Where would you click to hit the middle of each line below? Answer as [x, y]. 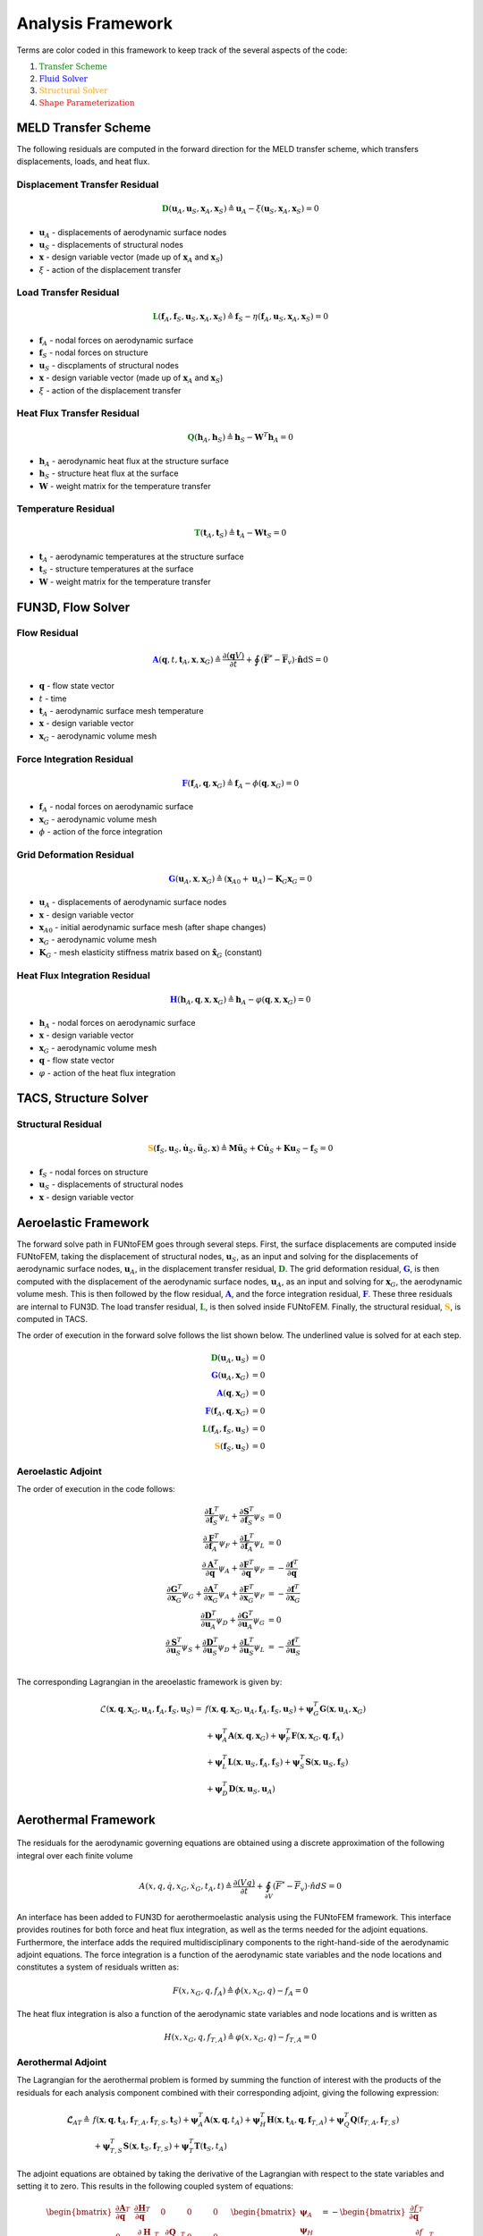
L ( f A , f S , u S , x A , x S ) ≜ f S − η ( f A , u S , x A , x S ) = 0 [241, 318]
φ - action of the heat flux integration [107, 1072]
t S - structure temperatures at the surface [116, 570]
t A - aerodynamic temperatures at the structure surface [142, 557]
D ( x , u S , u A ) [252, 1790]
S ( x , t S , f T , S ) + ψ [156, 2147]
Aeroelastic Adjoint [59, 1471]
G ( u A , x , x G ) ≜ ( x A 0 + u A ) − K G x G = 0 [241, 879]
